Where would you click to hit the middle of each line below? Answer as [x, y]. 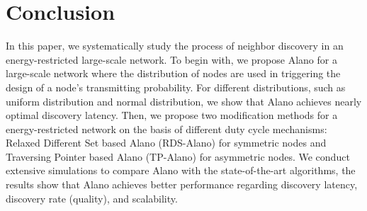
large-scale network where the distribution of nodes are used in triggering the [173, 73]
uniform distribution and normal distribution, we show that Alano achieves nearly [184, 101]
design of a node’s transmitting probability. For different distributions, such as [176, 87]
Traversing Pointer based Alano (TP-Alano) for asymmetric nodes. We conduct [178, 156]
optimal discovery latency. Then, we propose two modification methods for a [172, 115]
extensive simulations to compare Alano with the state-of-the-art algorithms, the [181, 170]
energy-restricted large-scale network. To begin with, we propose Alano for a [171, 59]
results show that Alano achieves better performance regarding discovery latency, [182, 184]
